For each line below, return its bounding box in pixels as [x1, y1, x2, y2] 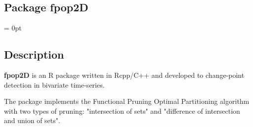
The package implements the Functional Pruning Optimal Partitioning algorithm [4, 96, 250, 106]
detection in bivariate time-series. [4, 79, 105, 90]
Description [4, 47, 64, 62]
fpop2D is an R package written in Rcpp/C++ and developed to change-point [4, 70, 245, 80]
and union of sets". [4, 115, 60, 126]
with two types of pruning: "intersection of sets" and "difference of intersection [4, 105, 240, 116]
